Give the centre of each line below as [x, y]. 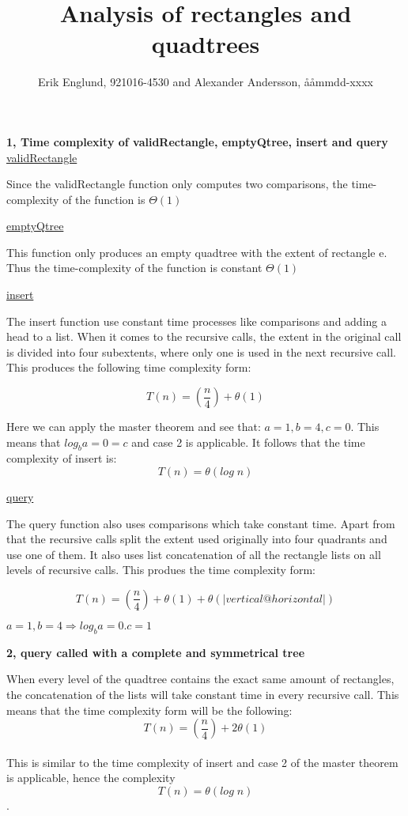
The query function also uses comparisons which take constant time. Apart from [201, 523]
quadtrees [206, 44]
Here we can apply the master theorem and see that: [134, 427]
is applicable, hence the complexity [91, 778]
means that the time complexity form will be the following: [149, 710]
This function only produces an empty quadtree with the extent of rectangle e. [197, 252]
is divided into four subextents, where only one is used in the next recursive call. [201, 351]
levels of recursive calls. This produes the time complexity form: [161, 570]
